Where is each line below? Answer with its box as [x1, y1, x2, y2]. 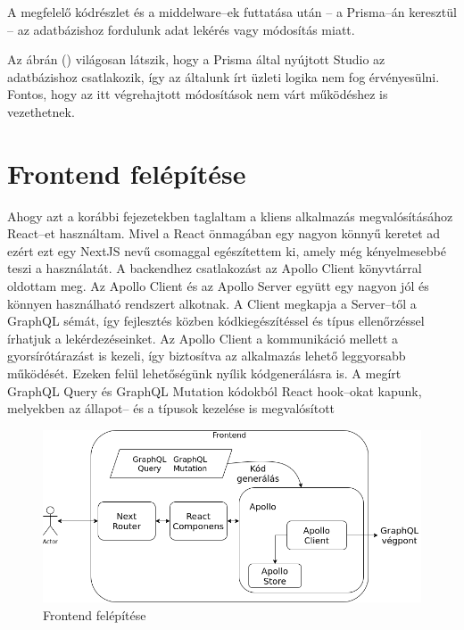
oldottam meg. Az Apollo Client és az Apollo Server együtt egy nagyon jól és [7, 277, 429, 295]
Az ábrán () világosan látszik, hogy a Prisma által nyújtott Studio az [7, 50, 385, 69]
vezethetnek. [7, 102, 75, 120]
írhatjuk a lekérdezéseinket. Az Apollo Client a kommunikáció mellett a [7, 328, 399, 347]
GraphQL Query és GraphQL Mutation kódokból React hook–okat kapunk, [7, 381, 422, 400]
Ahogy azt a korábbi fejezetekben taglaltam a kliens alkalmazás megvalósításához [7, 206, 453, 225]
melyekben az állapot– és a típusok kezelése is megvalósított [7, 399, 336, 418]
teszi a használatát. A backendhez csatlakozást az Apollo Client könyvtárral [7, 259, 422, 278]
